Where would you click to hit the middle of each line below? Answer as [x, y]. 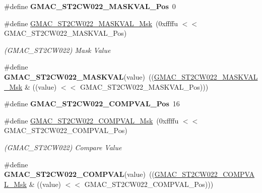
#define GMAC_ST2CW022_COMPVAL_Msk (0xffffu [91, 120]
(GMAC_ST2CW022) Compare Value [63, 147]
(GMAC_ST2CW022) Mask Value [57, 50]
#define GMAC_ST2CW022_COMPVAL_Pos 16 [92, 104]
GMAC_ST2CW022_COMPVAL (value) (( [79, 174]
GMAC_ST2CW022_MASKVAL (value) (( [79, 76]
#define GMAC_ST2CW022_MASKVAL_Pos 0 [90, 6]
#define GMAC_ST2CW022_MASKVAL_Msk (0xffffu [91, 23]
